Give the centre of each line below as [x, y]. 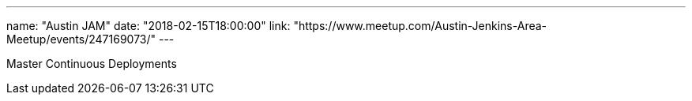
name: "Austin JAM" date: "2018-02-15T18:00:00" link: [149, 26]
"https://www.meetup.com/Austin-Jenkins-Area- [420, 26]
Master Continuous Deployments [92, 64]
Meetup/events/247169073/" [81, 39]
